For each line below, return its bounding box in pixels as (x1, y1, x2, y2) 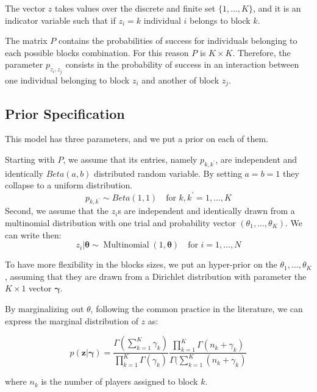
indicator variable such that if (5, 13, 116, 26)
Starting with (5, 153, 55, 166)
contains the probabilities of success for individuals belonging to (58, 34, 297, 47)
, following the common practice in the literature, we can (90, 302, 303, 315)
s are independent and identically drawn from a (118, 204, 295, 217)
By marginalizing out (5, 302, 84, 315)
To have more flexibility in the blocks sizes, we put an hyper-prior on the (5, 258, 277, 271)
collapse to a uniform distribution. (5, 179, 133, 191)
